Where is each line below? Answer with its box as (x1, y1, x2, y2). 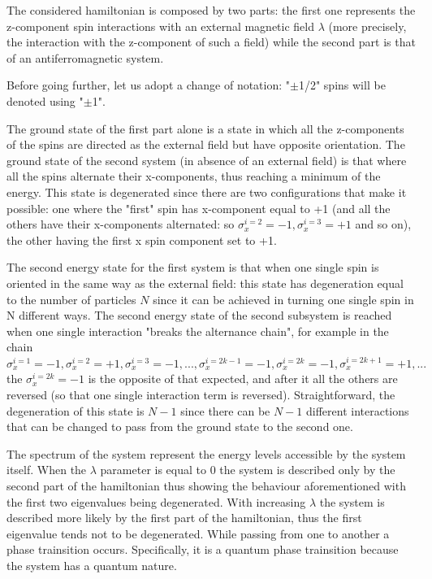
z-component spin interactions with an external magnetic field (6, 17, 315, 34)
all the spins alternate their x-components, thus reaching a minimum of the (6, 168, 381, 185)
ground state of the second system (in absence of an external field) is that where (6, 151, 407, 168)
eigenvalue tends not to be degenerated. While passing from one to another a (6, 525, 390, 542)
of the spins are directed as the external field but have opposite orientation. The (6, 136, 405, 153)
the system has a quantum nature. (6, 557, 177, 573)
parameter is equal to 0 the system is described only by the (100, 461, 395, 478)
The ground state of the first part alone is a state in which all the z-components (6, 120, 404, 137)
